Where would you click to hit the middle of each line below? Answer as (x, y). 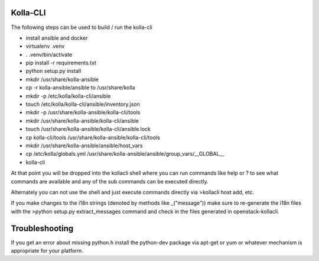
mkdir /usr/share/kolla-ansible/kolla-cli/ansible (82, 121)
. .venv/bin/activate (49, 54)
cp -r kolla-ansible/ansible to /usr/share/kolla (80, 88)
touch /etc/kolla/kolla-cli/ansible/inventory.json (83, 104)
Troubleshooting (42, 228)
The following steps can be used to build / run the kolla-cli (82, 27)
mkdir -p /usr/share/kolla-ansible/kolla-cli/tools (83, 112)
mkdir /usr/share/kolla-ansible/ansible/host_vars (84, 146)
